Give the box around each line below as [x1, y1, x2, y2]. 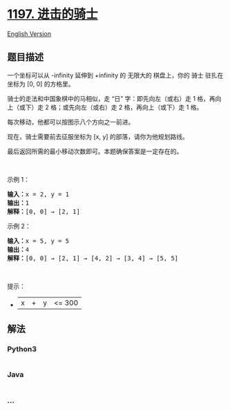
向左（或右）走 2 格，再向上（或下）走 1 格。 [75, 103, 203, 111]
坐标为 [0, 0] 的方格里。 [7, 80, 75, 88]
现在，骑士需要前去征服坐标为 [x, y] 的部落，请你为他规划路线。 [7, 132, 189, 140]
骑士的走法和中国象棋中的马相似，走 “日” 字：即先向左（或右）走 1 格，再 [7, 94, 215, 102]
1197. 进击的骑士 [7, 6, 98, 22]
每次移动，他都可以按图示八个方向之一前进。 [7, 118, 135, 126]
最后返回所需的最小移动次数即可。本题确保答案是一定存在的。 [7, 147, 183, 156]
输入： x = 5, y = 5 [7, 236, 70, 245]
